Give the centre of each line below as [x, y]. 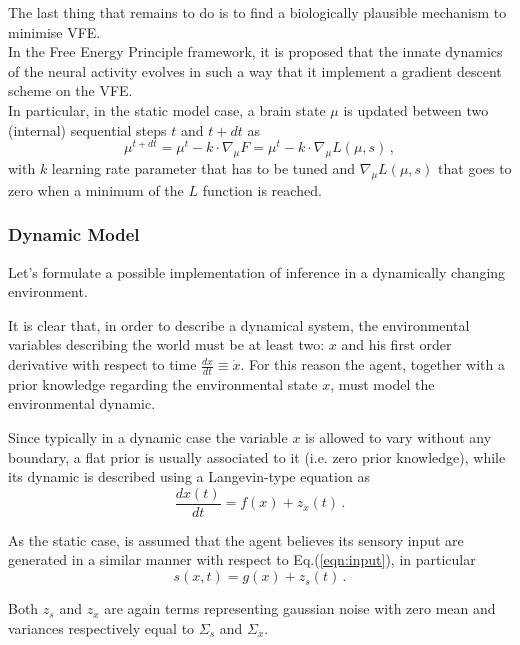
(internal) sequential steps [87, 129]
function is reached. [262, 189]
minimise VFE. [54, 31]
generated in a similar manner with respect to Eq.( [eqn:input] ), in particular [242, 559]
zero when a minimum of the [96, 189]
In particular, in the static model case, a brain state [167, 109]
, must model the [382, 383]
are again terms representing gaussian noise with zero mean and [300, 608]
